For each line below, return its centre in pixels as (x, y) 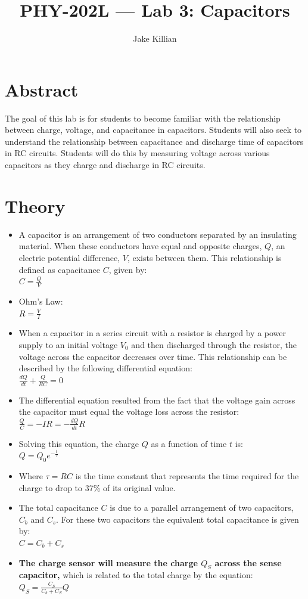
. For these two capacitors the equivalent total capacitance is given (178, 519)
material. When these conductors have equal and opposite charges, (140, 246)
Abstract (42, 89)
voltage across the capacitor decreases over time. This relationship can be (153, 356)
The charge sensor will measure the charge (108, 562)
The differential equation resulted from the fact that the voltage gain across (157, 400)
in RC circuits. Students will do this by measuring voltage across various (137, 153)
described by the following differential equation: (105, 368)
